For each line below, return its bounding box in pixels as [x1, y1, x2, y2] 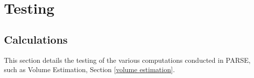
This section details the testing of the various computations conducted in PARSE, [4, 54, 251, 65]
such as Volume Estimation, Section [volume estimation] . [4, 64, 175, 75]
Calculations [4, 31, 68, 47]
